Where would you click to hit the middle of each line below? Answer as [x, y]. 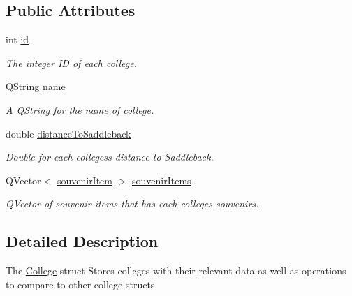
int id [17, 39]
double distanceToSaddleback [68, 133]
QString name [36, 86]
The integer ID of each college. [71, 62]
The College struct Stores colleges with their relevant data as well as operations [176, 271]
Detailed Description [82, 241]
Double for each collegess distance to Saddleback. [110, 157]
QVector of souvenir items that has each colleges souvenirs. [132, 203]
